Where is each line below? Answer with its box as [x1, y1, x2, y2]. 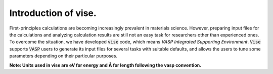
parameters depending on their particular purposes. [9, 53, 118, 59]
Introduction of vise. [9, 7, 97, 18]
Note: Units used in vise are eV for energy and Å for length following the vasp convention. [9, 62, 202, 68]
